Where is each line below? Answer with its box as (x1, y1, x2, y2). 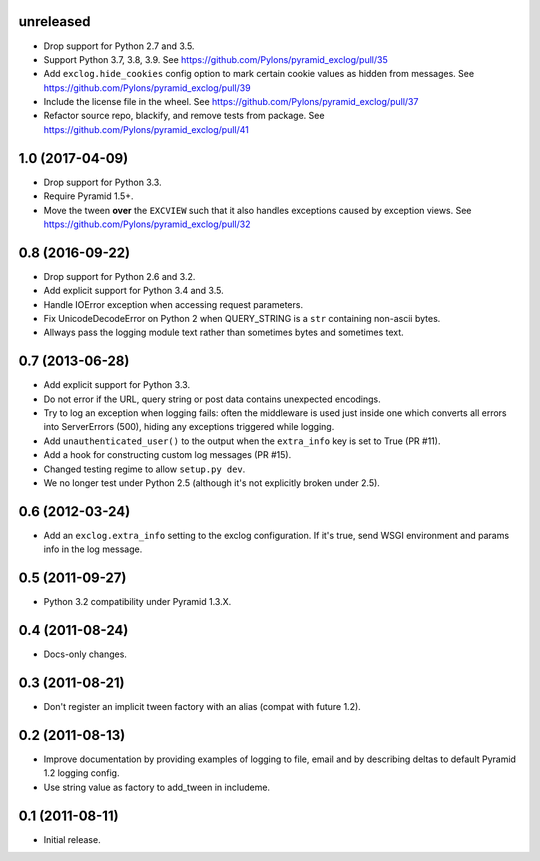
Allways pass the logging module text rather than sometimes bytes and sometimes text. (43, 326, 404, 339)
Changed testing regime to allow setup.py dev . (43, 463, 246, 475)
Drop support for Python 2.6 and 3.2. (43, 270, 196, 282)
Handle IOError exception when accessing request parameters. (43, 298, 304, 310)
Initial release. (43, 833, 101, 845)
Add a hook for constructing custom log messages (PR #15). (43, 449, 292, 461)
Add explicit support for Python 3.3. (43, 379, 190, 391)
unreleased (18, 13, 91, 30)
